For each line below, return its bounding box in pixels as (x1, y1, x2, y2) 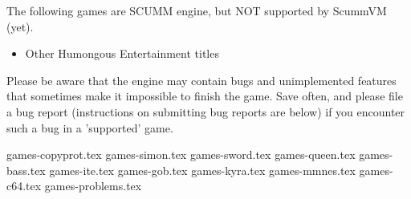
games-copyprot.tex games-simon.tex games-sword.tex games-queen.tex (6, 146, 356, 163)
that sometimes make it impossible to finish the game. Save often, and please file (6, 87, 403, 104)
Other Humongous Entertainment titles (25, 45, 219, 62)
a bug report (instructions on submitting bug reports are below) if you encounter (6, 103, 405, 120)
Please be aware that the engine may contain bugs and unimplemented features (6, 71, 397, 88)
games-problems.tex (44, 177, 142, 194)
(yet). (6, 18, 34, 35)
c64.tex (6, 177, 42, 194)
